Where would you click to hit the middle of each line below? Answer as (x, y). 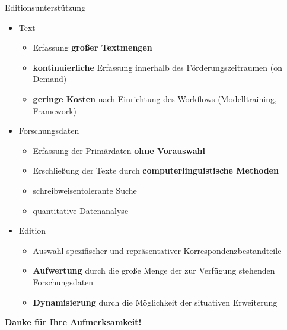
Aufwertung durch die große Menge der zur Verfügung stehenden (154, 270)
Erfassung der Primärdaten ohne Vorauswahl (119, 150)
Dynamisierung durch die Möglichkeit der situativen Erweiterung (155, 302)
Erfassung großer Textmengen (93, 47)
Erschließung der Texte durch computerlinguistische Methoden (156, 170)
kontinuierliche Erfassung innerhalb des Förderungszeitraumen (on (158, 67)
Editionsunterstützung (45, 7)
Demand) (50, 79)
